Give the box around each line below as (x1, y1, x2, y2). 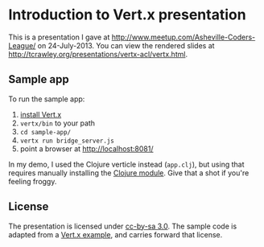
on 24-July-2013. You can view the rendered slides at (37, 40, 215, 50)
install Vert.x (19, 109, 62, 119)
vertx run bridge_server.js (19, 137, 114, 145)
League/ (8, 40, 36, 50)
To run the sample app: (8, 94, 85, 104)
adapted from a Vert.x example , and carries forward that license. (8, 229, 223, 239)
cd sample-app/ (19, 128, 72, 136)
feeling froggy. (8, 176, 57, 186)
